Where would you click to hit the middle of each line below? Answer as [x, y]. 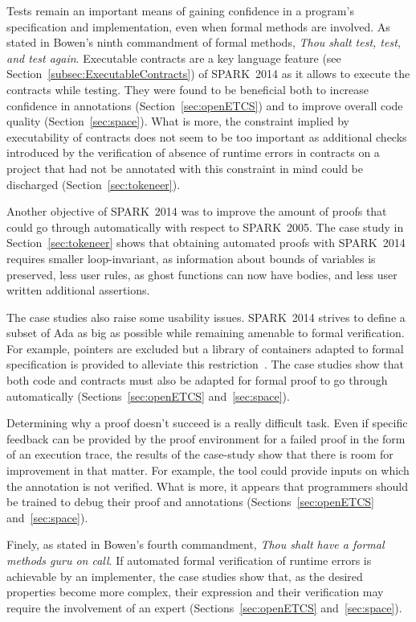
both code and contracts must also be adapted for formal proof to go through [197, 380]
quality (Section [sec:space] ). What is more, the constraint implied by [178, 121]
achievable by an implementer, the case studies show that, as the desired [185, 576]
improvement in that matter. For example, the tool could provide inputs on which [208, 470]
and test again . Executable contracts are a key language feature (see [174, 58]
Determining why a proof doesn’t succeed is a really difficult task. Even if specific [207, 423]
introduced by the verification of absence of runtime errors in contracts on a [193, 152]
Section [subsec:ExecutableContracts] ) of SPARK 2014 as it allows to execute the [208, 74]
